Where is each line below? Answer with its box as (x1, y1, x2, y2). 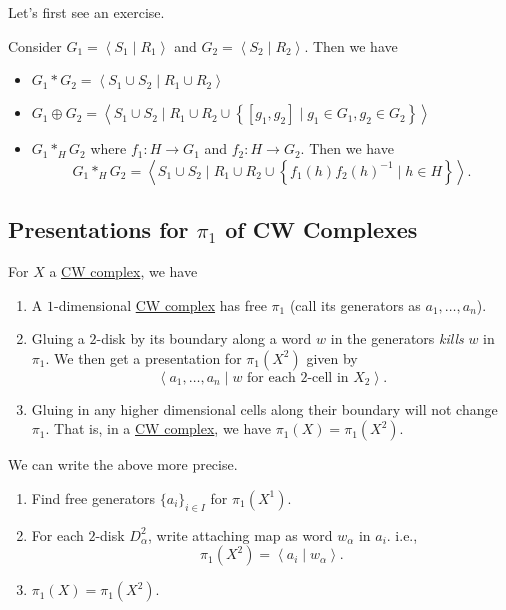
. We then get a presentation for (45, 347, 242, 368)
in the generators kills (330, 328, 464, 349)
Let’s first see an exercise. (8, 2, 165, 22)
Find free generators (31, 487, 156, 508)
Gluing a (31, 328, 85, 349)
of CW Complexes (225, 214, 418, 245)
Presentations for (8, 214, 189, 245)
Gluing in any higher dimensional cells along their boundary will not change (31, 398, 498, 419)
